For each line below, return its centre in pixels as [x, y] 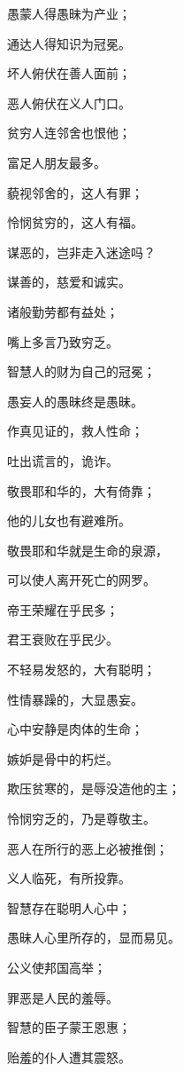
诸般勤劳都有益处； [63, 311]
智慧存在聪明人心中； [69, 907]
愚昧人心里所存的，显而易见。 [94, 938]
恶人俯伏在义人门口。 [69, 102]
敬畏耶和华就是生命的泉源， [88, 550]
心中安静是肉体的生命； [75, 729]
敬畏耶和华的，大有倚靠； [81, 490]
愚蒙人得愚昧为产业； [69, 13]
